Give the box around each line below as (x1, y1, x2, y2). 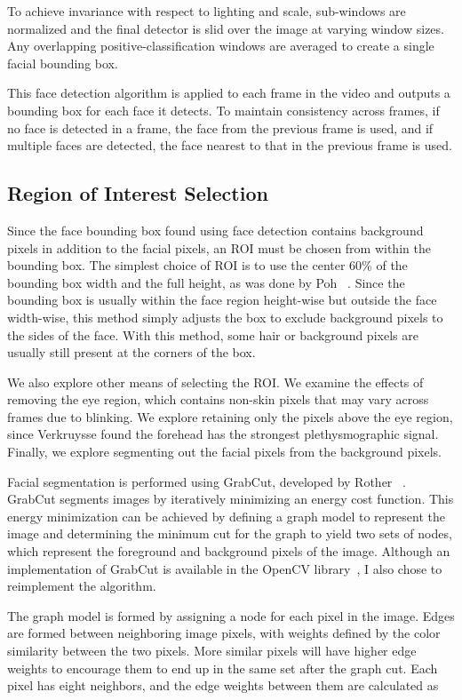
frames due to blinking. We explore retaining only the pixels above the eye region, (7, 407, 453, 426)
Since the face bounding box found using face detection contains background (7, 220, 424, 239)
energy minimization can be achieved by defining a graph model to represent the (7, 506, 445, 525)
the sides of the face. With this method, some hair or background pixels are (7, 325, 418, 344)
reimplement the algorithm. (7, 577, 156, 595)
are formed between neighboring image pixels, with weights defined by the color (7, 624, 441, 642)
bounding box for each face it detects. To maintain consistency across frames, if (7, 100, 440, 119)
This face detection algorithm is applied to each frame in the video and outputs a (7, 84, 450, 102)
